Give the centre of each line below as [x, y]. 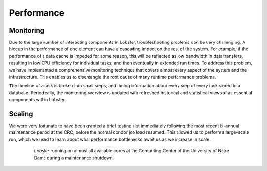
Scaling [21, 114]
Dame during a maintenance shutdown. [74, 158]
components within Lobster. [38, 100]
